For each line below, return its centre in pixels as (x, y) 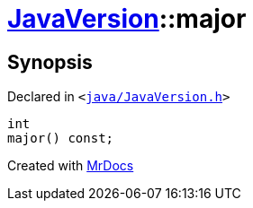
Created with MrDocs (71, 166)
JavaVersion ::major (127, 19)
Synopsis (50, 62)
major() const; (61, 139)
